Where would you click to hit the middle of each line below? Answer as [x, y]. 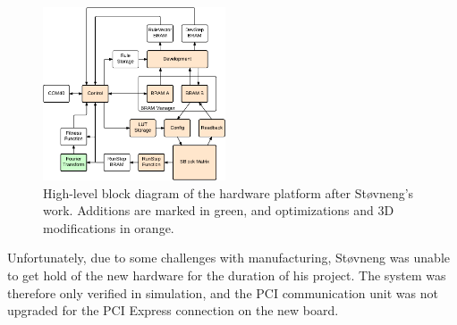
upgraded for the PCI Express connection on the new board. [173, 310]
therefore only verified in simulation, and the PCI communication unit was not [223, 292]
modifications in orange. [109, 227]
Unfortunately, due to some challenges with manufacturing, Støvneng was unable [229, 258]
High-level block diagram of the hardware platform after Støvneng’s [228, 192]
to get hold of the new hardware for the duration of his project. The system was [227, 275]
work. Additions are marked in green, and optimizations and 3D [219, 210]
